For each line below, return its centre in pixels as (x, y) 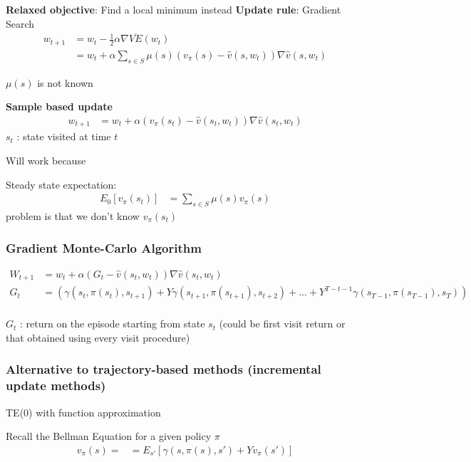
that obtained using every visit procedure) (98, 337)
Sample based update (59, 106)
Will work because (46, 160)
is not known (65, 82)
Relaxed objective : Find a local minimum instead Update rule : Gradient (174, 9)
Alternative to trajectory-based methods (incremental (164, 369)
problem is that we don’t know (73, 216)
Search (20, 23)
